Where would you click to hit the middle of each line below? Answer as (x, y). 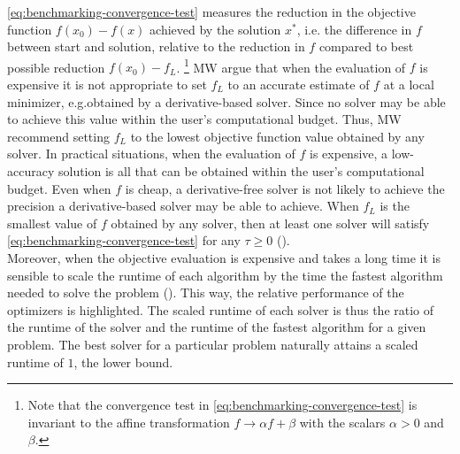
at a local (409, 85)
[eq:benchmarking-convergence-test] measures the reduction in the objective (211, 12)
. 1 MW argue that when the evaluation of (291, 65)
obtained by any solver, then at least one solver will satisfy (270, 223)
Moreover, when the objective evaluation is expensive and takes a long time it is (224, 257)
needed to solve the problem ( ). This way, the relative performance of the (206, 292)
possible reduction (56, 67)
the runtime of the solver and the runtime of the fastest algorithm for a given (217, 327)
